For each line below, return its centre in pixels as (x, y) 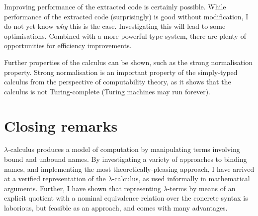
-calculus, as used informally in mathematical (181, 179)
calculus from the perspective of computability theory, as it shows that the (118, 82)
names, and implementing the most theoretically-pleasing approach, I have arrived (129, 169)
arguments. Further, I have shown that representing (83, 188)
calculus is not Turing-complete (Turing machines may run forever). (107, 91)
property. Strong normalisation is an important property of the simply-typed (121, 72)
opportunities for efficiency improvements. (68, 45)
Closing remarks (61, 125)
